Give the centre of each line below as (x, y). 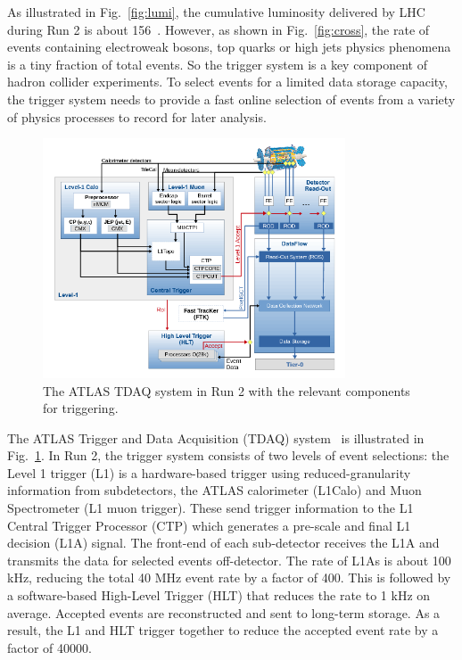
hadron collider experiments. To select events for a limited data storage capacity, (227, 82)
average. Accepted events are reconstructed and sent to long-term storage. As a (224, 612)
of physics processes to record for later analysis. (137, 116)
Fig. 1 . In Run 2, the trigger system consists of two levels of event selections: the (228, 455)
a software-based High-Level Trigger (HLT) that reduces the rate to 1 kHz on (219, 595)
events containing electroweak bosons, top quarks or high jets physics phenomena (229, 47)
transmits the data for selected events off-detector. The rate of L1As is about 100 (229, 560)
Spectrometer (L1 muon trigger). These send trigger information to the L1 (210, 508)
